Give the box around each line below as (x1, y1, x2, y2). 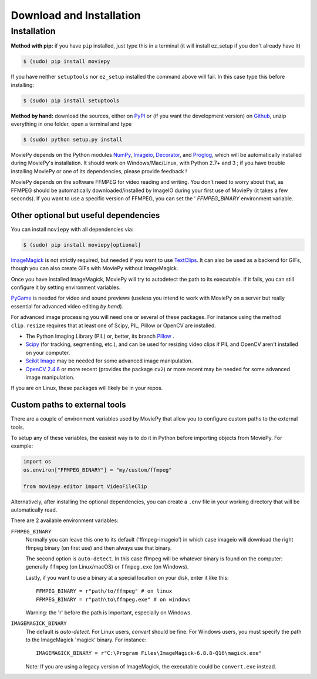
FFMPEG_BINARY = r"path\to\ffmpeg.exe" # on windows (36, 596, 191, 603)
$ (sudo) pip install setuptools (23, 97, 120, 104)
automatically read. (11, 506, 58, 513)
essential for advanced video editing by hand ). (11, 302, 124, 310)
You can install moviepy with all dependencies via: (11, 226, 134, 233)
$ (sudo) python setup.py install (23, 136, 123, 143)
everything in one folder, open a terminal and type (11, 120, 132, 127)
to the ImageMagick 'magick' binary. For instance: (25, 636, 147, 643)
